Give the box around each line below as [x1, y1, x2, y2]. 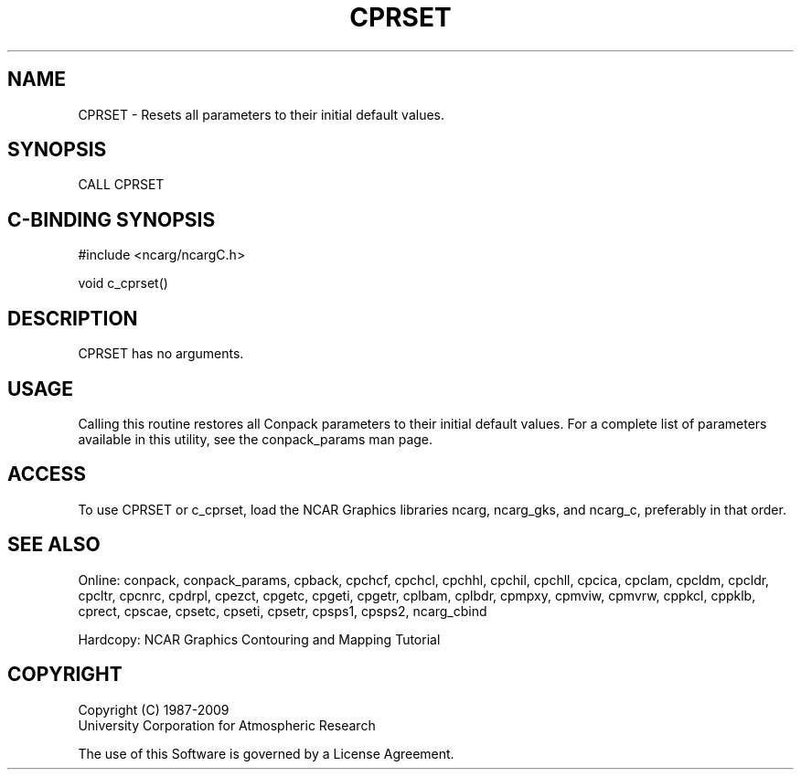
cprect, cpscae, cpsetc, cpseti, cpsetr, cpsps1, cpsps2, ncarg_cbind [78, 602, 487, 619]
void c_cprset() [78, 275, 168, 292]
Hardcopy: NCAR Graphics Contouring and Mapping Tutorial [78, 631, 441, 647]
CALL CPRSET [78, 176, 165, 193]
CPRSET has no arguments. [78, 346, 244, 362]
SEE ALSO [7, 533, 101, 557]
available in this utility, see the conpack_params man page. [78, 431, 433, 447]
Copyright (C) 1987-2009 [78, 701, 230, 718]
